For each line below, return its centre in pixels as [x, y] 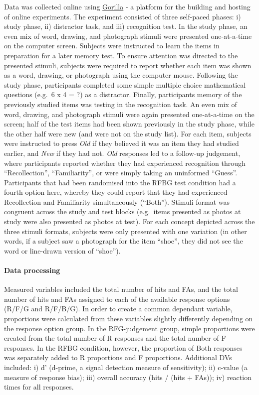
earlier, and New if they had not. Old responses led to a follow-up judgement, [122, 153]
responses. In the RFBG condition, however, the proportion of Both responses [123, 347]
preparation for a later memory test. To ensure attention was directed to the [121, 55]
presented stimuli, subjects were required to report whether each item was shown [128, 65]
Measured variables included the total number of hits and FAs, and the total [121, 289]
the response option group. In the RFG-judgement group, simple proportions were [129, 328]
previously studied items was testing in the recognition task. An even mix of [121, 104]
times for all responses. [39, 387]
